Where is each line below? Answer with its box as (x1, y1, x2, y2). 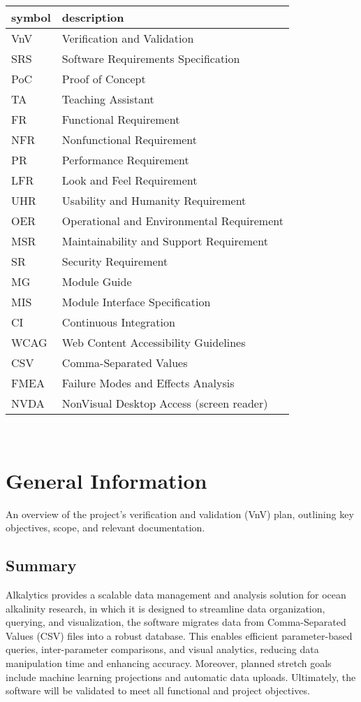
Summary (6, 554, 77, 576)
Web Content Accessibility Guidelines (61, 334, 246, 350)
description (61, 9, 124, 25)
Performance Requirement (61, 152, 189, 168)
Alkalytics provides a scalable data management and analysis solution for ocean (6, 587, 346, 602)
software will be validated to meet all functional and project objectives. (6, 683, 310, 698)
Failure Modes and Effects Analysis (61, 375, 235, 391)
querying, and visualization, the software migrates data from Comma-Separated (6, 615, 346, 629)
